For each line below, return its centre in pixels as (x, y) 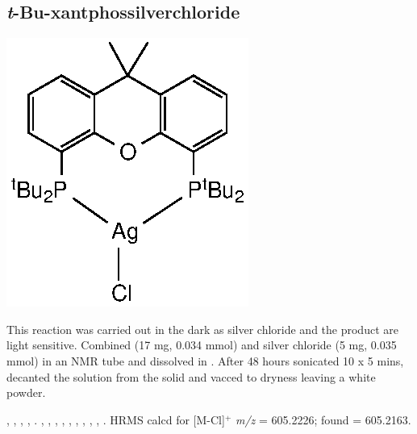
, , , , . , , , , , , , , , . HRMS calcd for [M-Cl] (116, 419)
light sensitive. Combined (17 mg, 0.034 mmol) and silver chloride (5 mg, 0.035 (202, 345)
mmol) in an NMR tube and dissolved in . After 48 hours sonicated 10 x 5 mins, (205, 360)
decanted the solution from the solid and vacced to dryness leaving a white (191, 376)
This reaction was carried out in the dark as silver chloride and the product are (202, 329)
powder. (26, 392)
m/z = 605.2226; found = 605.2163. (323, 419)
